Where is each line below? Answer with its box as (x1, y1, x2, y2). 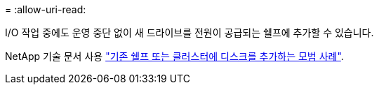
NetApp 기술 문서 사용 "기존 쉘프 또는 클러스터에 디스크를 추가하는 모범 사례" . (5, 50, 344, 62)
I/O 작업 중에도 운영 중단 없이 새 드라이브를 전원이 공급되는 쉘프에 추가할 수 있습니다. (5, 27, 374, 38)
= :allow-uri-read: (5, 3, 86, 15)
